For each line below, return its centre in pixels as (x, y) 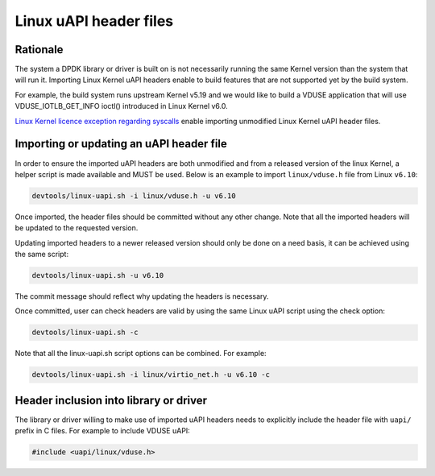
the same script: (41, 255)
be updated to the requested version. (77, 228)
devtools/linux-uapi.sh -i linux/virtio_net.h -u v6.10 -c (151, 375)
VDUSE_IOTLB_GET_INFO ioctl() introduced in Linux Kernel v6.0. (122, 106)
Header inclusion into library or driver (111, 400)
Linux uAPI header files (94, 21)
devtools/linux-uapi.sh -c (85, 333)
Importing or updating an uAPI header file (121, 144)
